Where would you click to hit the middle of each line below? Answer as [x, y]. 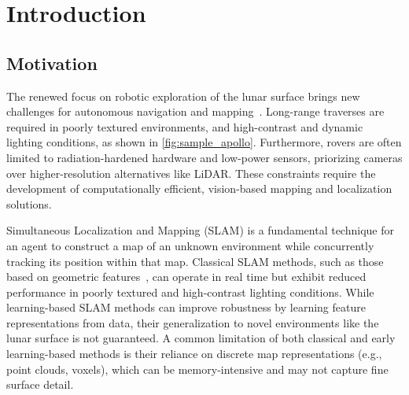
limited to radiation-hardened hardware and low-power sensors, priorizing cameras [204, 157]
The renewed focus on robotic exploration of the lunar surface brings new [183, 96]
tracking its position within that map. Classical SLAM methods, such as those [195, 261]
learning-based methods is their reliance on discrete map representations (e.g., [194, 354]
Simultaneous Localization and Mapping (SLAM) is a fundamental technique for [200, 230]
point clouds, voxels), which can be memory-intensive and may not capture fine [197, 369]
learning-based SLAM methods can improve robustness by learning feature [186, 307]
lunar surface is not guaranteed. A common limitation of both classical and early [201, 338]
